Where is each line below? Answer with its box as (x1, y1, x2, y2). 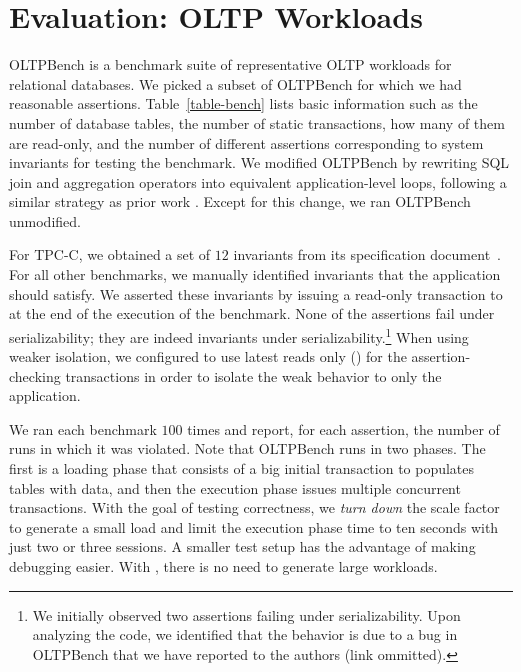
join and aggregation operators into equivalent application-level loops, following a (9, 171, 507, 192)
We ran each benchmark (9, 418, 157, 439)
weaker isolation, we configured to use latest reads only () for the (9, 346, 407, 367)
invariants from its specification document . (233, 244, 501, 265)
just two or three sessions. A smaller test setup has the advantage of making (9, 536, 476, 557)
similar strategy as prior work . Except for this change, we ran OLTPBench (9, 191, 471, 212)
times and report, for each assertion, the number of (187, 418, 500, 439)
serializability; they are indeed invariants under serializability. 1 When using (9, 323, 469, 347)
